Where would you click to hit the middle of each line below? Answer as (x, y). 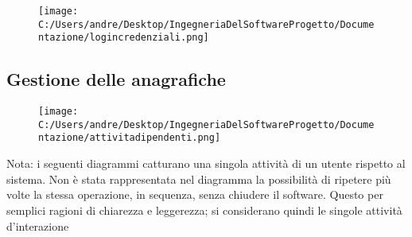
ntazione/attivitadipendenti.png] (130, 138)
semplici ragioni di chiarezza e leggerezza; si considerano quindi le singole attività (204, 210)
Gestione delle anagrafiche (116, 79)
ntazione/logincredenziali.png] (124, 38)
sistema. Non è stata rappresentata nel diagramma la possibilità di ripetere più (199, 179)
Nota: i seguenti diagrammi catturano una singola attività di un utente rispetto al (206, 163)
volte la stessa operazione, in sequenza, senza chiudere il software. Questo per (195, 194)
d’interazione (38, 225)
